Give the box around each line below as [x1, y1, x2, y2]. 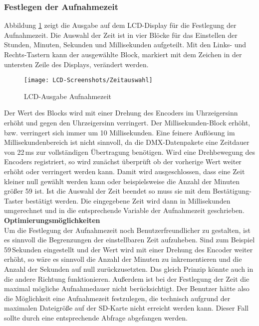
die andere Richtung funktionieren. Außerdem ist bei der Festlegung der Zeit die [4, 273, 250, 284]
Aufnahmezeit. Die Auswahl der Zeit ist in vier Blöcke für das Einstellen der [4, 29, 238, 40]
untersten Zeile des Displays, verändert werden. [4, 59, 149, 69]
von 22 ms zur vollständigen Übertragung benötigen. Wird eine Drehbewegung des [4, 146, 256, 157]
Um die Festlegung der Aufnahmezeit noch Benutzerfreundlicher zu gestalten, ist [4, 224, 251, 235]
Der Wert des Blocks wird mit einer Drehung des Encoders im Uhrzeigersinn [4, 108, 238, 118]
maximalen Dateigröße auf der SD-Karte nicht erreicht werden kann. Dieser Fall [4, 303, 249, 313]
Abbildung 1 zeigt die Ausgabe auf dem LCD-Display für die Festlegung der [4, 20, 237, 30]
